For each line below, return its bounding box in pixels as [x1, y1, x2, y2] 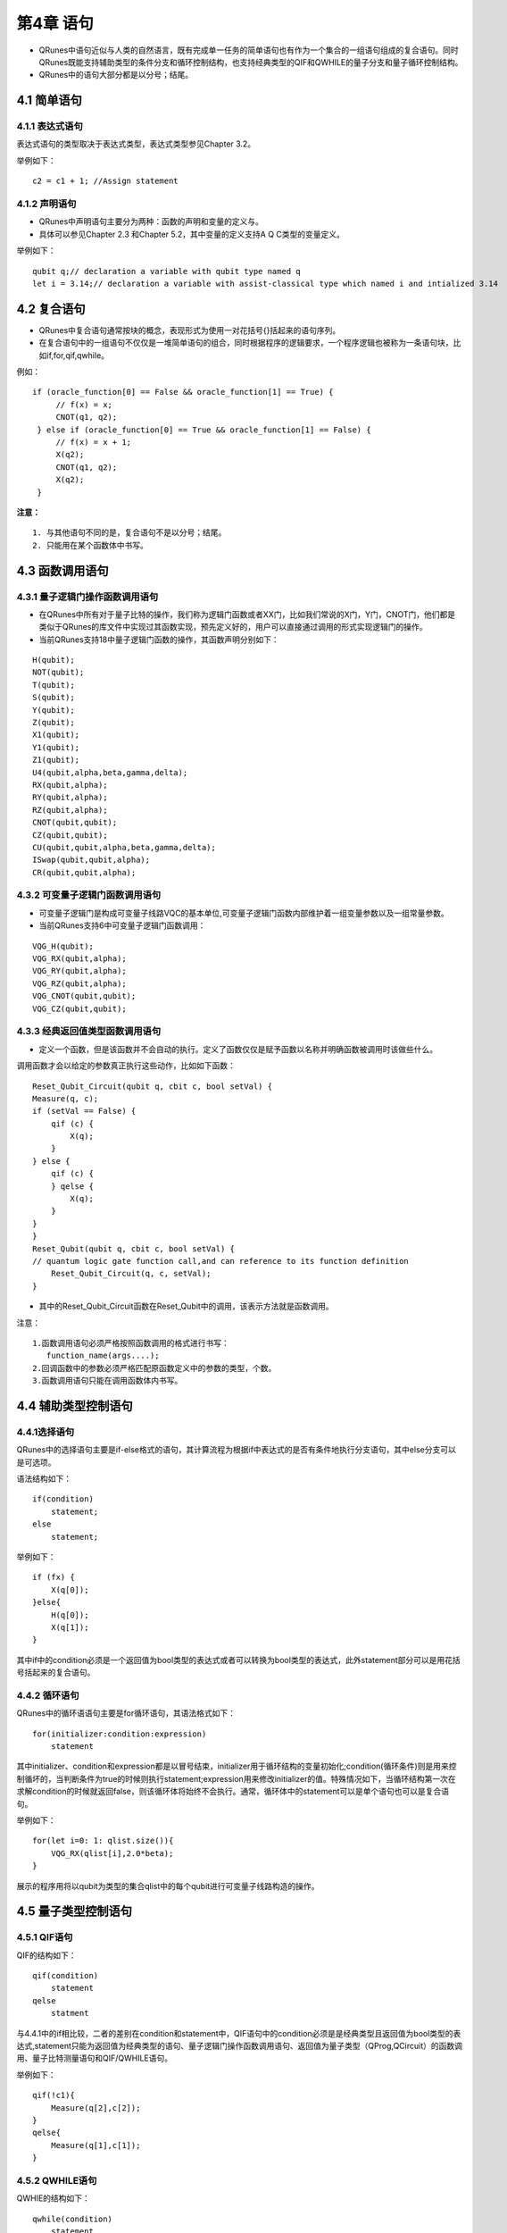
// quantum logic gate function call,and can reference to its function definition [32, 1256, 410, 1266]
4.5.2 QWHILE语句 [16, 2174, 97, 2187]
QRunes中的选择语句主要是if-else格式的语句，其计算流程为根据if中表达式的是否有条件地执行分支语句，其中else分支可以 [16, 1444, 457, 1455]
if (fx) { [32, 1572, 75, 1583]
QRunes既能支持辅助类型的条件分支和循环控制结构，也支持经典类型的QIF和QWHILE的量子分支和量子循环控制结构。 [38, 56, 463, 67]
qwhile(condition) [32, 2213, 113, 2224]
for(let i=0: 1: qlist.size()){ [32, 1836, 174, 1846]
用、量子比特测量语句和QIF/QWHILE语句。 [16, 2053, 173, 2063]
